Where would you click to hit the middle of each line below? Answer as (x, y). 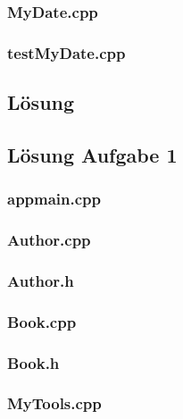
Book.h (33, 362)
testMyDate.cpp (67, 52)
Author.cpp (49, 240)
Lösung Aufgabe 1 (92, 154)
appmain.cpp (54, 199)
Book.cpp (42, 321)
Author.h (41, 280)
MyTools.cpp (54, 403)
